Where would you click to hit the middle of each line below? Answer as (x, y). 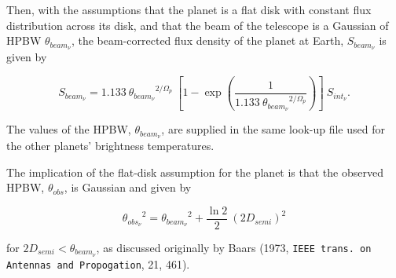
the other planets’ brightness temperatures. (110, 146)
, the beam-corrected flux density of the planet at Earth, (207, 40)
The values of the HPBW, (69, 129)
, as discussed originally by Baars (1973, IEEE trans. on (234, 247)
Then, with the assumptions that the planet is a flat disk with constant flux (189, 9)
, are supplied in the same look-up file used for (273, 129)
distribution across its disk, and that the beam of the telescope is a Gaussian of (198, 25)
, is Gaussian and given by (128, 187)
